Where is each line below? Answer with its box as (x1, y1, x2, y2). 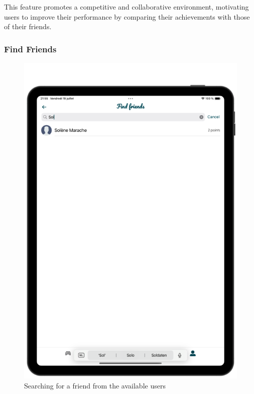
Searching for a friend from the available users (24, 380, 166, 390)
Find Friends (4, 42, 57, 55)
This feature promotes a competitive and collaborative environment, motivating (4, 2, 249, 12)
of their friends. (4, 21, 52, 32)
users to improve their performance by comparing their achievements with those (4, 11, 250, 22)
